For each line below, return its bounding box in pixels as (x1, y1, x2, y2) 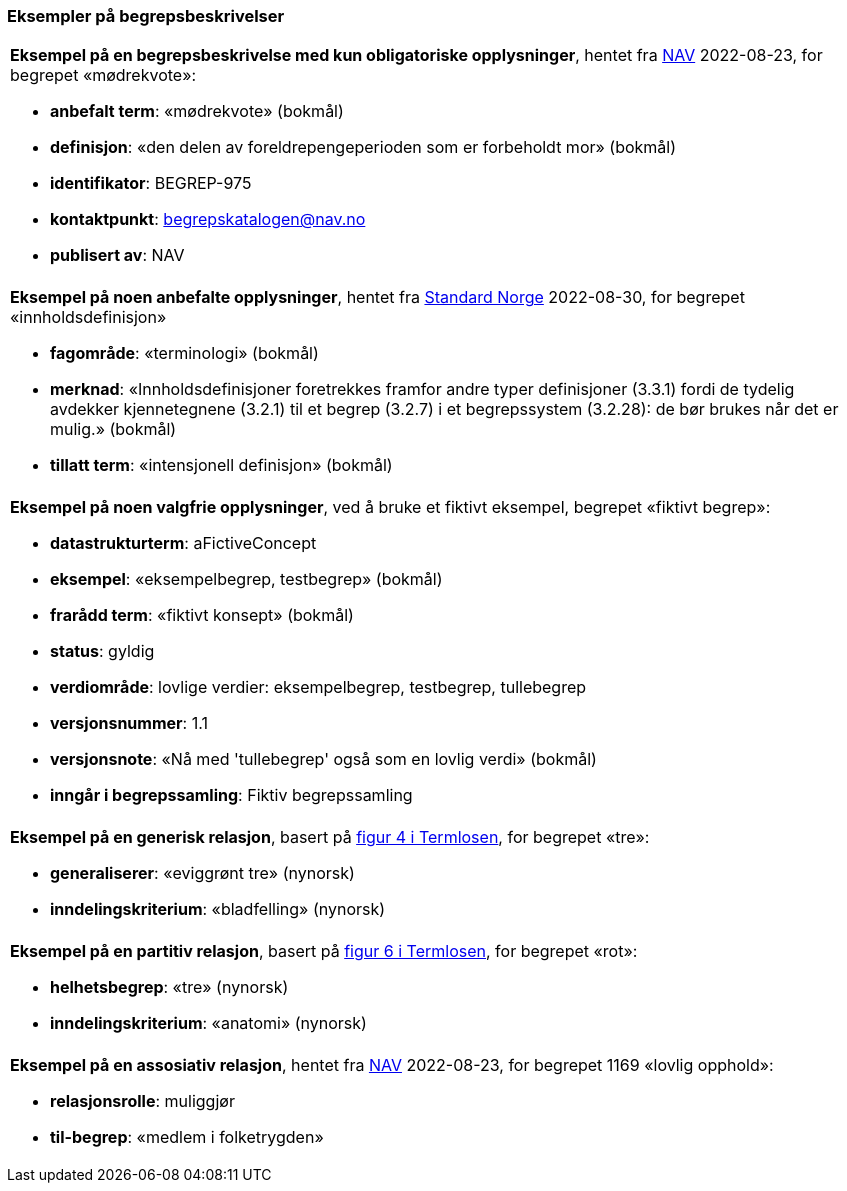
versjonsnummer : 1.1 (50, 713, 208, 734)
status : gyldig (50, 641, 155, 662)
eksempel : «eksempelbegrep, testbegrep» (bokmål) (50, 569, 443, 590)
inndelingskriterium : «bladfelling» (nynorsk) (50, 899, 386, 920)
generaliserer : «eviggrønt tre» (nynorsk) (50, 863, 355, 884)
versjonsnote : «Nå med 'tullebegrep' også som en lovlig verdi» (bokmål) (50, 749, 597, 770)
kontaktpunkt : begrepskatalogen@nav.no (50, 209, 366, 230)
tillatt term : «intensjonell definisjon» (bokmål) (50, 455, 393, 476)
